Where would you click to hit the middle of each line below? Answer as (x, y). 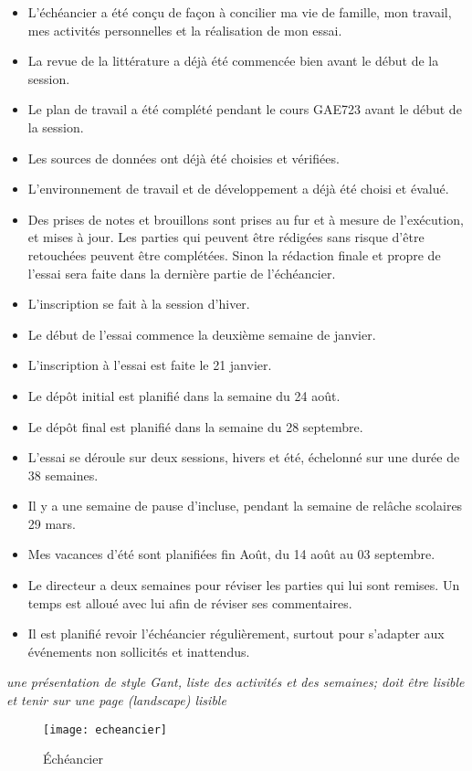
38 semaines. (63, 475)
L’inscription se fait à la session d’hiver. (139, 304)
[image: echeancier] (105, 729)
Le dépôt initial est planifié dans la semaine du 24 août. (184, 395)
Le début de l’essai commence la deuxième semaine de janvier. (202, 334)
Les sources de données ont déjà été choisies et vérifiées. (184, 158)
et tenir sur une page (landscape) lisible (116, 700)
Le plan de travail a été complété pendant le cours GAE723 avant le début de (245, 109)
